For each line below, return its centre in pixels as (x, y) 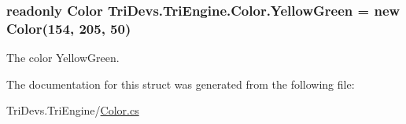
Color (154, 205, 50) (69, 28)
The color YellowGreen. (63, 58)
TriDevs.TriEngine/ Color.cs (73, 110)
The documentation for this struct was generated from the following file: (181, 84)
